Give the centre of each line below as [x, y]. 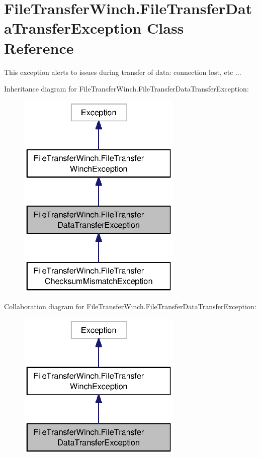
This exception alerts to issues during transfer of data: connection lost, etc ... [123, 72]
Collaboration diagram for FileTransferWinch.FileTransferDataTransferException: [130, 306]
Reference [39, 48]
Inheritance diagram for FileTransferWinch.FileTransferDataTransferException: [126, 89]
